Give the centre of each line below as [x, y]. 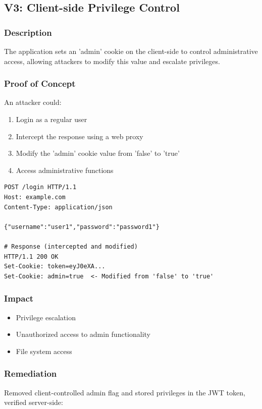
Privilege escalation [46, 317]
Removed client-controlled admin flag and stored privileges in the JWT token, [125, 392]
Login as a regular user [51, 119]
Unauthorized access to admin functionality [83, 334]
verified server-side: [34, 402]
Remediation [31, 373]
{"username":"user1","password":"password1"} [82, 227]
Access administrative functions [65, 170]
